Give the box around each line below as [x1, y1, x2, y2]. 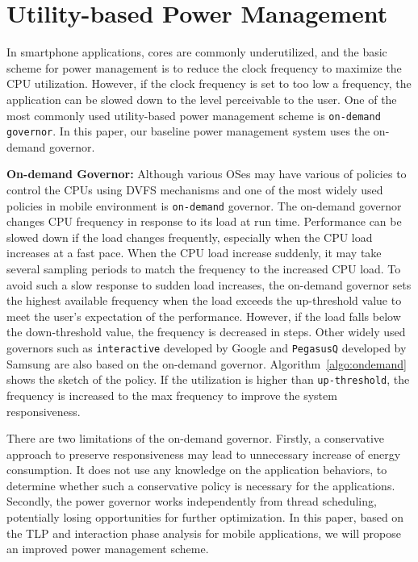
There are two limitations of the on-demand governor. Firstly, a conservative [6, 430, 385, 447]
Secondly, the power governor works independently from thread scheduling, [6, 493, 377, 510]
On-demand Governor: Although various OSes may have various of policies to [6, 165, 407, 182]
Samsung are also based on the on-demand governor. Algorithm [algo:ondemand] [6, 355, 407, 372]
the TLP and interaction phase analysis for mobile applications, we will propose [6, 524, 401, 541]
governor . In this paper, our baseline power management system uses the [6, 123, 370, 139]
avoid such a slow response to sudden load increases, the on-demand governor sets [6, 276, 412, 293]
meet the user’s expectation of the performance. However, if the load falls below [6, 307, 401, 324]
